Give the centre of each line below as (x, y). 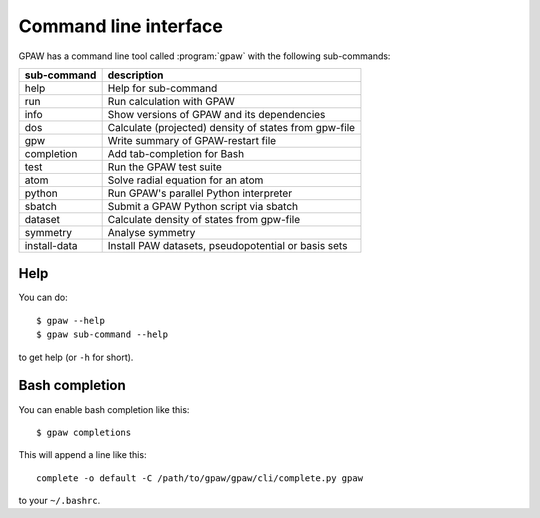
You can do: (43, 297)
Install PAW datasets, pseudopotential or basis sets (227, 245)
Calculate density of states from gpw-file (203, 219)
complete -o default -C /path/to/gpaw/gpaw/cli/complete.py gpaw (200, 478)
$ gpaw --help (70, 320)
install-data (51, 245)
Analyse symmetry (151, 232)
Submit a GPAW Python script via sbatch (203, 206)
